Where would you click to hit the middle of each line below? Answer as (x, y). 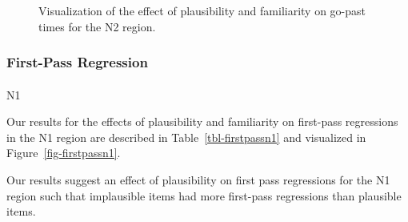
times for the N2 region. (97, 26)
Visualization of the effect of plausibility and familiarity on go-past (202, 10)
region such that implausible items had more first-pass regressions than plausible (204, 195)
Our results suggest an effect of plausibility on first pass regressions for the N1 (198, 180)
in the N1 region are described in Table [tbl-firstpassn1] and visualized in (186, 137)
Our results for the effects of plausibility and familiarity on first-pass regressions (202, 121)
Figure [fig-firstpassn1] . (64, 153)
